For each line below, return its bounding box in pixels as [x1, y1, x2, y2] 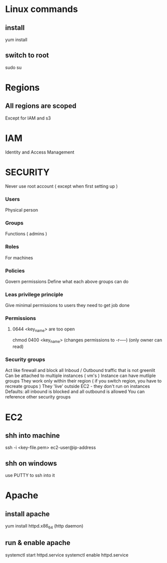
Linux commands [5, 3, 78, 15]
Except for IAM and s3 [5, 115, 51, 121]
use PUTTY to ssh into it [5, 472, 55, 478]
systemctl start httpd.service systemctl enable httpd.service [5, 551, 129, 558]
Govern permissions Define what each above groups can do [5, 278, 129, 284]
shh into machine [5, 431, 60, 439]
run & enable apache [5, 538, 71, 547]
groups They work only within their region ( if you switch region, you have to [5, 378, 162, 384]
